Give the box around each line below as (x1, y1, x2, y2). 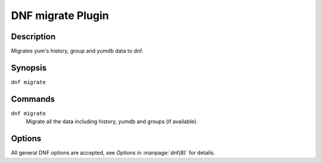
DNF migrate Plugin (11, 9, 109, 22)
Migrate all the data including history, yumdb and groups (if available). (26, 118, 198, 125)
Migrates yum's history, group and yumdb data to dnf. (11, 48, 144, 55)
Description (11, 32, 56, 42)
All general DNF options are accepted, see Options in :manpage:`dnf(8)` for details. (11, 149, 215, 156)
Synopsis (11, 62, 47, 73)
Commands (11, 94, 55, 104)
